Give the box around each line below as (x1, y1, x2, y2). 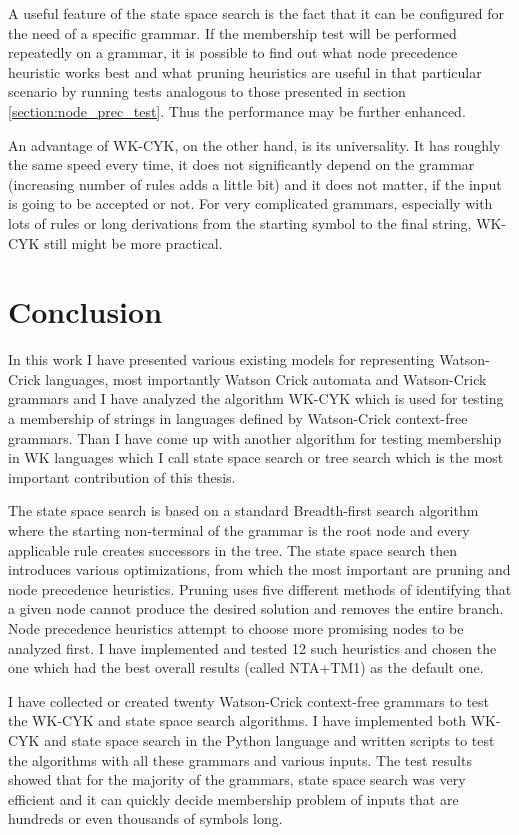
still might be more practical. (44, 232, 223, 253)
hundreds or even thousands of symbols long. (8, 808, 283, 829)
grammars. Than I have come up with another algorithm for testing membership (8, 427, 502, 448)
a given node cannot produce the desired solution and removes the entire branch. (8, 598, 504, 619)
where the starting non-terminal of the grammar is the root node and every (8, 520, 470, 540)
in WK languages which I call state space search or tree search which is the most (8, 447, 504, 468)
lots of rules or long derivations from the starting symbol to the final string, (8, 212, 472, 233)
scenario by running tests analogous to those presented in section (8, 81, 406, 102)
